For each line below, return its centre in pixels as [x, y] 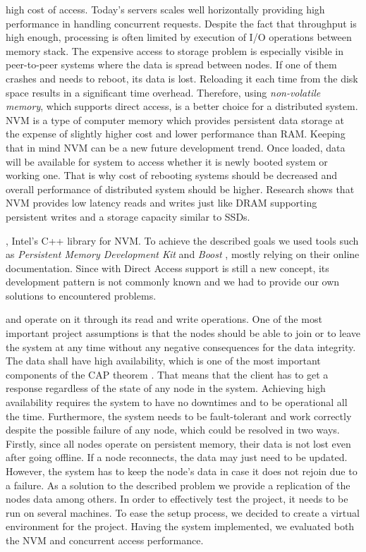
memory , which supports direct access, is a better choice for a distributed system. [182, 106]
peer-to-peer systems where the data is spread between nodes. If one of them [171, 65]
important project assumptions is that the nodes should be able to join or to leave [183, 333]
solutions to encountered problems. [81, 295]
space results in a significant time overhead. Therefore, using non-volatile [163, 92]
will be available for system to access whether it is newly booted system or [167, 161]
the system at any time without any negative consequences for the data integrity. [181, 346]
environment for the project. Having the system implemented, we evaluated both [180, 526]
